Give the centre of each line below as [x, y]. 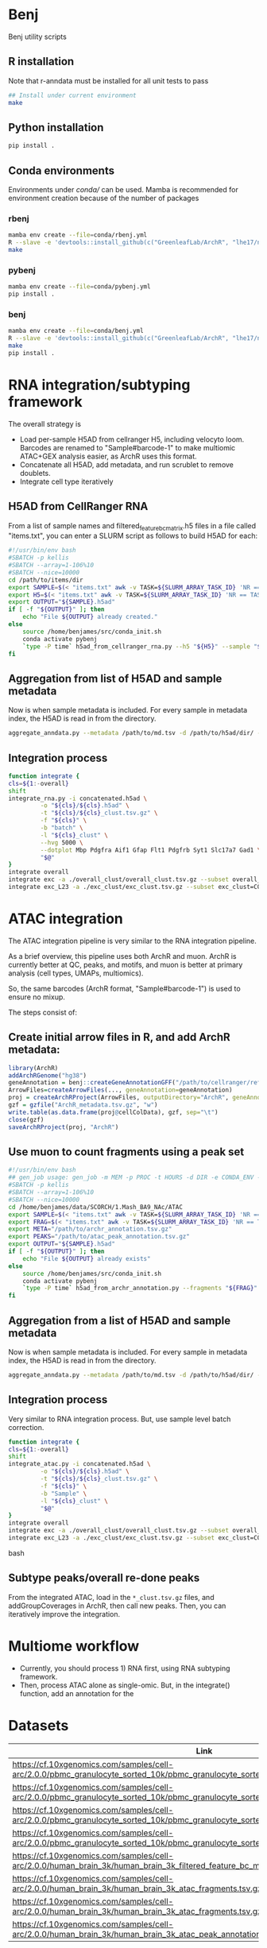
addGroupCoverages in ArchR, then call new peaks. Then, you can [117, 1606]
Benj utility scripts [38, 37]
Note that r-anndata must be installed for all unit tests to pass [108, 80]
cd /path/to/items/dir [46, 580]
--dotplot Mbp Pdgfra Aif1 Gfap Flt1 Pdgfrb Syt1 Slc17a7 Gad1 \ [151, 850]
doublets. [35, 473]
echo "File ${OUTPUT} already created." [90, 617]
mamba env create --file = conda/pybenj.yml [79, 287]
